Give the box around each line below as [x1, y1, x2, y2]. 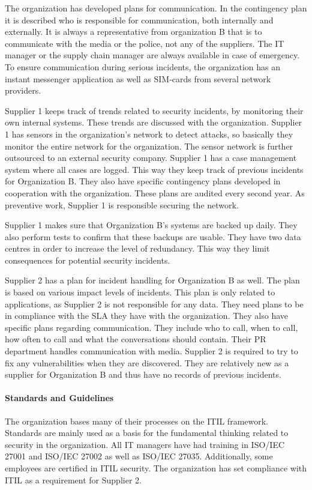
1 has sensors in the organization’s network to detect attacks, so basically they [5, 127, 293, 140]
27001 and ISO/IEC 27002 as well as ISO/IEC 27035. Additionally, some [5, 450, 273, 462]
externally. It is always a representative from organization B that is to [5, 25, 262, 38]
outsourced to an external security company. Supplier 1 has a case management [5, 151, 297, 164]
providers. [5, 84, 41, 97]
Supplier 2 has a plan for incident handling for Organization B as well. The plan [5, 274, 300, 286]
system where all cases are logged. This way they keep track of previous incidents [5, 163, 304, 175]
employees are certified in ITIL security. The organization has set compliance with [5, 461, 307, 474]
